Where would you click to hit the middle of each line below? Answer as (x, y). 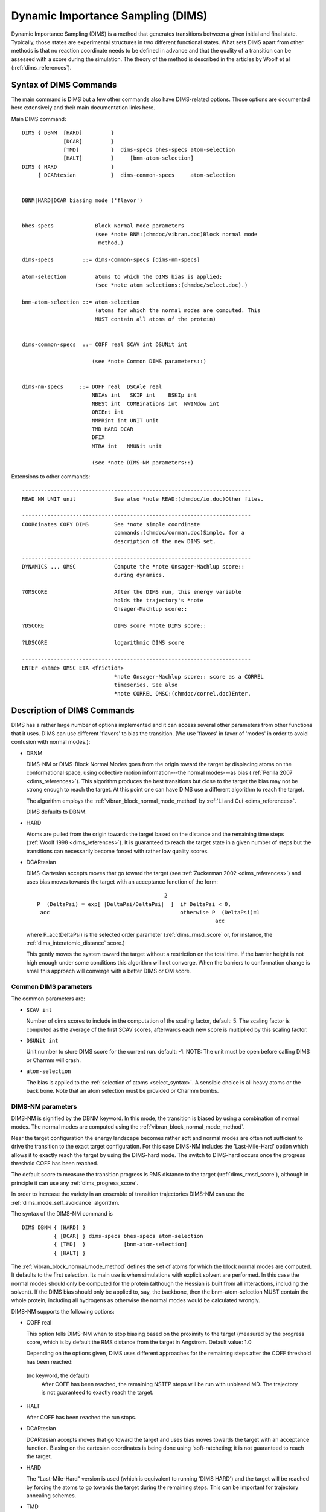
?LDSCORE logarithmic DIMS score (103, 643)
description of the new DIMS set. (165, 541)
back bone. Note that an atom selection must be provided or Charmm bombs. (123, 1090)
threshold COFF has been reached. (55, 1163)
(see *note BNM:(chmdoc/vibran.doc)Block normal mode (176, 234)
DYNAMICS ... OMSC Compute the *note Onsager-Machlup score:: (133, 566)
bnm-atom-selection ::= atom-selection (81, 302)
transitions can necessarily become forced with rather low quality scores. (118, 851)
